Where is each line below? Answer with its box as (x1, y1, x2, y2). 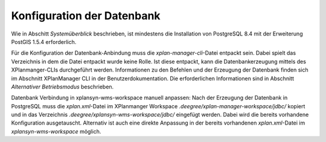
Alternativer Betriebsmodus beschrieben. (11, 83, 114, 90)
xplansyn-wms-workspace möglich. (11, 128, 101, 135)
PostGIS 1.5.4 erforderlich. (11, 38, 77, 45)
